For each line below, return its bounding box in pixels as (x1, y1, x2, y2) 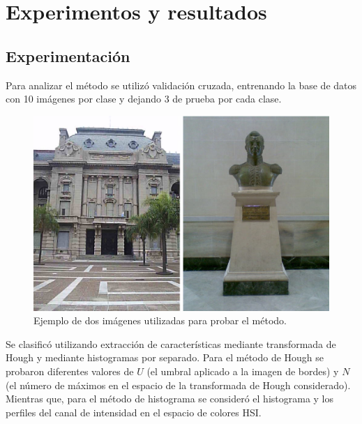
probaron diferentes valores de (6, 364, 134, 379)
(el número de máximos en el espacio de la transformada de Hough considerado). (6, 377, 351, 392)
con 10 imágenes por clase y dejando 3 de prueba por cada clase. (6, 91, 282, 106)
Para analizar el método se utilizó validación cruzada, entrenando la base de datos (6, 77, 357, 92)
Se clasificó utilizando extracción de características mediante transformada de (6, 336, 336, 351)
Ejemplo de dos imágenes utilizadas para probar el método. (33, 313, 287, 328)
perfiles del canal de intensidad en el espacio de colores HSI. (6, 404, 262, 419)
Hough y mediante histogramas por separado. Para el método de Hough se (6, 350, 324, 365)
